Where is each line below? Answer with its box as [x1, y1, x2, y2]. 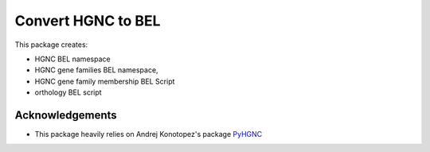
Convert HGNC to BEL [14, 12, 161, 29]
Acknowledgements [14, 108, 117, 122]
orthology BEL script [34, 88, 103, 97]
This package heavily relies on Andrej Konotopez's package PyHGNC [34, 130, 263, 139]
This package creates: [14, 40, 88, 49]
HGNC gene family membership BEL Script [34, 76, 175, 86]
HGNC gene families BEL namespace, [34, 65, 158, 75]
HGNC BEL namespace [34, 54, 111, 64]
